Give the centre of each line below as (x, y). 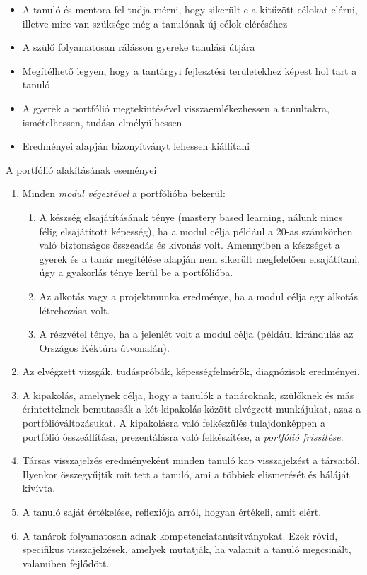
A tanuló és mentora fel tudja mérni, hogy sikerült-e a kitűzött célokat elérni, (190, 9)
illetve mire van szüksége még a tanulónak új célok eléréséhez (155, 23)
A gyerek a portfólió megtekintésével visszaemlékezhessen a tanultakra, (176, 108)
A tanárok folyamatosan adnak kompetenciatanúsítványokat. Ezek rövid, (180, 535)
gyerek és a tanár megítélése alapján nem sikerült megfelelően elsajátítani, (200, 258)
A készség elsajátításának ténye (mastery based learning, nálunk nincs (191, 217)
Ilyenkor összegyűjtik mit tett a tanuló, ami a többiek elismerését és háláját (186, 474)
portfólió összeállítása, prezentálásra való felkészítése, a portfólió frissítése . (183, 436)
